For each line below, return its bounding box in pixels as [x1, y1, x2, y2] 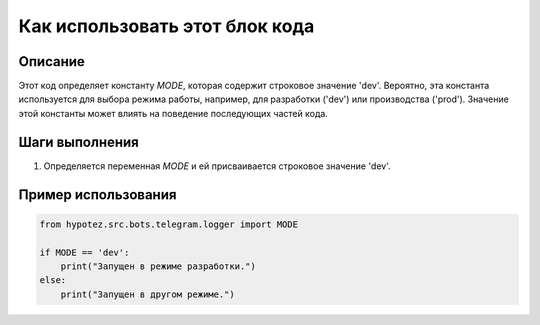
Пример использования [18, 186, 177, 203]
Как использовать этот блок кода [18, 15, 315, 37]
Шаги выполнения [18, 133, 139, 150]
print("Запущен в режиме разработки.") [60, 260, 257, 272]
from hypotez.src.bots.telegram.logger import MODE [39, 218, 299, 230]
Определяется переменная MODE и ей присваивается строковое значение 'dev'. [43, 160, 391, 172]
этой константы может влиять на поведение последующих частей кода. [18, 107, 329, 119]
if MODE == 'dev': [39, 246, 130, 258]
